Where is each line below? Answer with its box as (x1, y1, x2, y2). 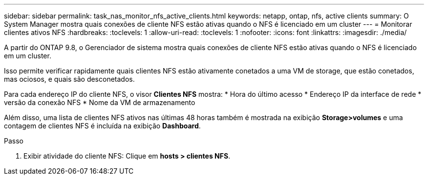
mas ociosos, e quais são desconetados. (4, 75, 135, 83)
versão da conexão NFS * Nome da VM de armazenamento (4, 98, 195, 107)
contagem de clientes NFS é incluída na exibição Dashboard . (4, 122, 201, 130)
